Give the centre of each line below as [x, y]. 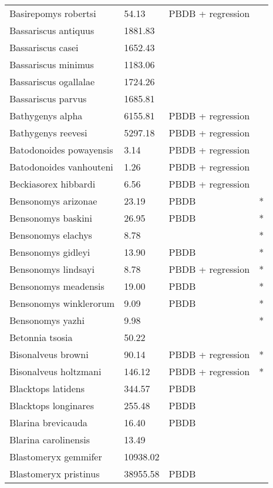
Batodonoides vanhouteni [61, 167]
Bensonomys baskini [51, 218]
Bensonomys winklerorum [62, 303]
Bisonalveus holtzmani [55, 371]
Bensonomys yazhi [47, 320]
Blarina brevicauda [48, 422]
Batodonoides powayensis [61, 150]
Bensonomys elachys [51, 235]
